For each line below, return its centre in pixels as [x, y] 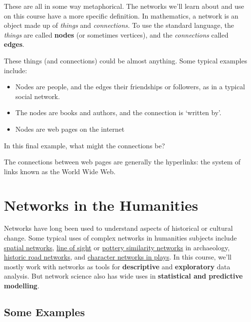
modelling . [22, 285]
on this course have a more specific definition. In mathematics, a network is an [121, 15]
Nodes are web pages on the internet [70, 129]
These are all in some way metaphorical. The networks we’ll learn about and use [124, 6]
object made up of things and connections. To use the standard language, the [119, 25]
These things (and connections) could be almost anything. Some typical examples [125, 60]
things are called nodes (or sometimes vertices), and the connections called [116, 34]
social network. [38, 96]
